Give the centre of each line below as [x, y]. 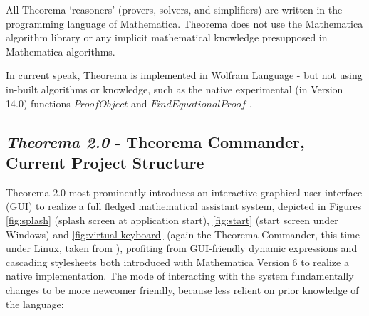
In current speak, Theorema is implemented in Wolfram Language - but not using [184, 75]
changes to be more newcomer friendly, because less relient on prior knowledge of [182, 289]
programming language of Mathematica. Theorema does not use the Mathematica [184, 23]
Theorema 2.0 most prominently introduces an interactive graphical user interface [184, 192]
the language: [35, 304]
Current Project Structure [105, 162]
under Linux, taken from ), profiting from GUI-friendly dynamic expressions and [182, 248]
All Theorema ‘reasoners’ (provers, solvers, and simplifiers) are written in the [174, 9]
